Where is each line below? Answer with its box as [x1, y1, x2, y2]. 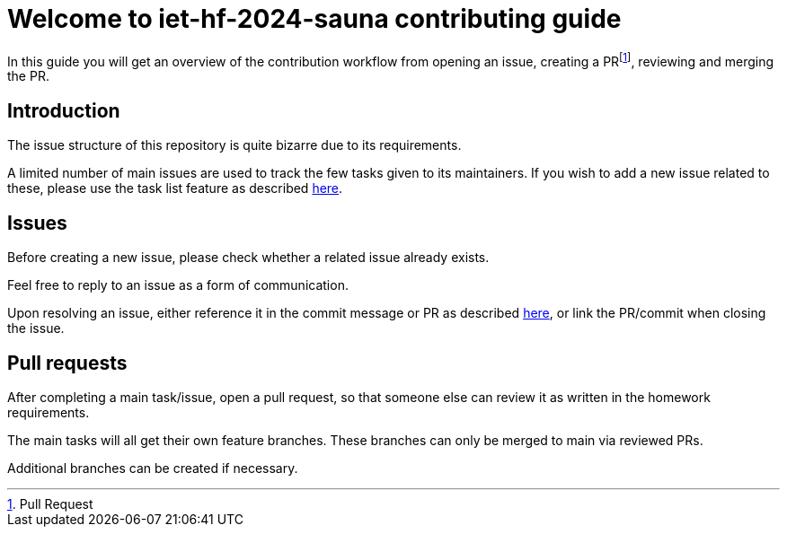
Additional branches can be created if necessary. [7, 460, 298, 476]
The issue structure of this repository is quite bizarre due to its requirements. [7, 137, 462, 153]
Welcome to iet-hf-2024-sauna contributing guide [7, 4, 622, 34]
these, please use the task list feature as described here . [7, 180, 343, 197]
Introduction [7, 99, 120, 122]
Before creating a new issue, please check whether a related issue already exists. [7, 249, 490, 266]
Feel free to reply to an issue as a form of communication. [7, 277, 349, 293]
